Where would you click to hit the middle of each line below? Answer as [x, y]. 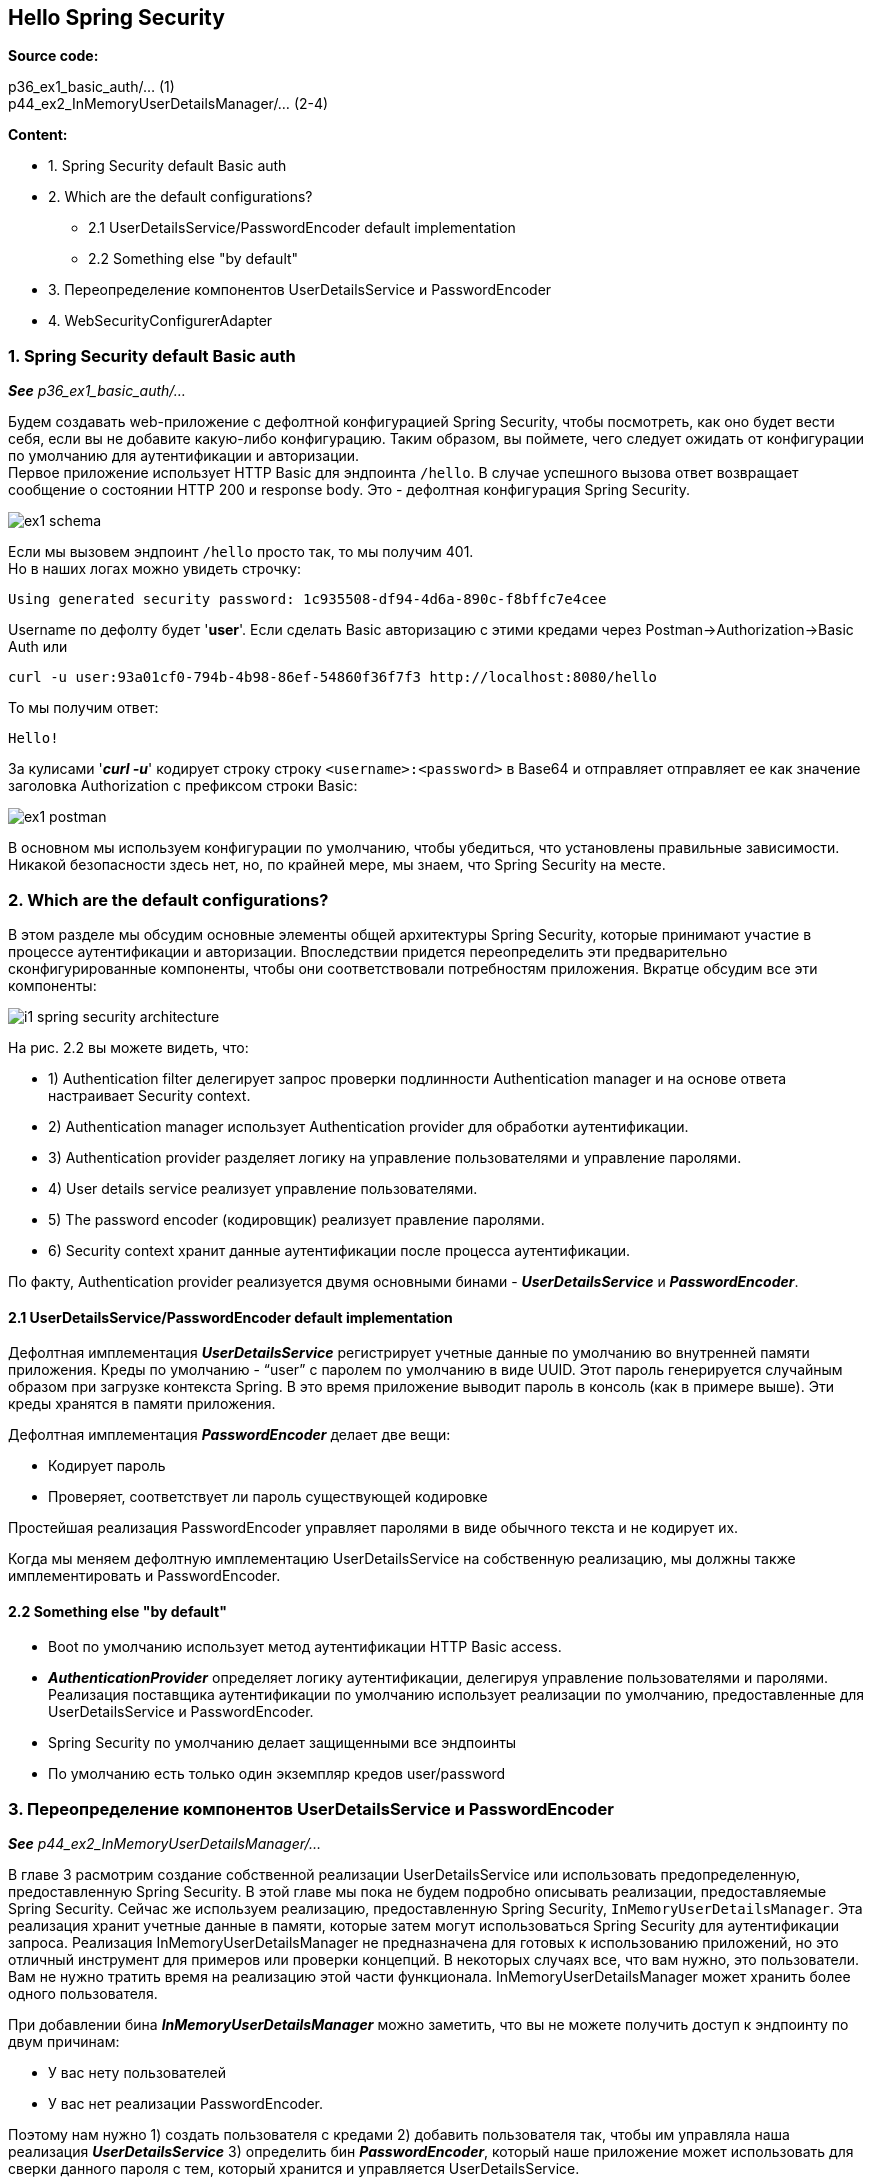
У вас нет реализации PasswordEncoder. [186, 2104]
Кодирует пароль [107, 1466]
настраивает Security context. [149, 1095]
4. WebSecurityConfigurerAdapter [160, 321]
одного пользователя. [83, 1994]
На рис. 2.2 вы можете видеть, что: [128, 1047]
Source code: [53, 56]
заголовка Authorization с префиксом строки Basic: [183, 786]
